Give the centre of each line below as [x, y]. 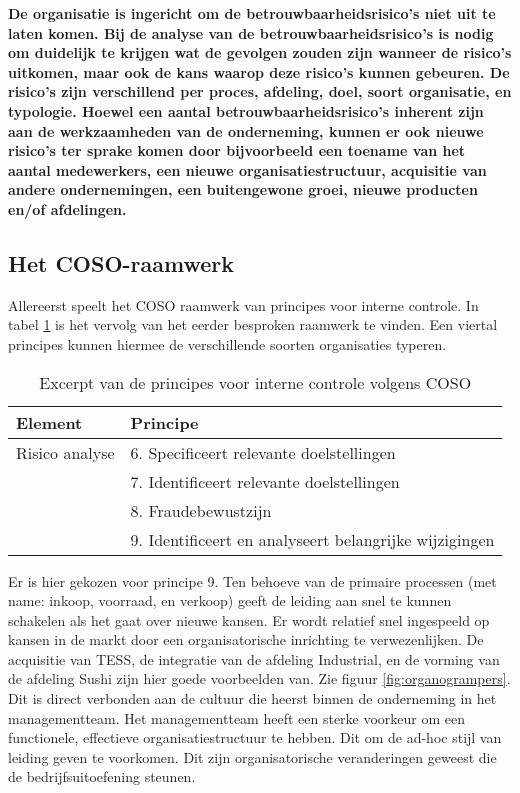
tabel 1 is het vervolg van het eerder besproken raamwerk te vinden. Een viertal [253, 324]
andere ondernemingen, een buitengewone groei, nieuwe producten [243, 189]
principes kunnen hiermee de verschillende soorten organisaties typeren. [227, 343]
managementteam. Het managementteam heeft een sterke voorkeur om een [237, 717]
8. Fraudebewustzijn [201, 510]
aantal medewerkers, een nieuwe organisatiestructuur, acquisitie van [247, 169]
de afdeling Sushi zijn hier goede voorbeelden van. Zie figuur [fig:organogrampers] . [259, 678]
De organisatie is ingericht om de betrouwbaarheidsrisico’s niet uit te [252, 13]
